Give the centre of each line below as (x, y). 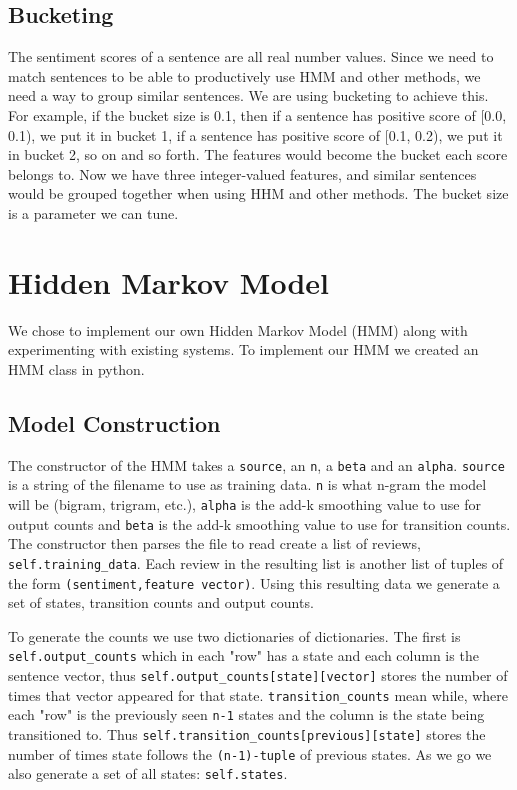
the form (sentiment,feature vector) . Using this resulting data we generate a (254, 582)
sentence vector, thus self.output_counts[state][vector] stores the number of (258, 675)
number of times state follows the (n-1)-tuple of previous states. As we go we (250, 753)
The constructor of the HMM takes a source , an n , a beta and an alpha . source (256, 464)
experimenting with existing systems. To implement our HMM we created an (243, 349)
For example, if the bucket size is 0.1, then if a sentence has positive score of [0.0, (257, 114)
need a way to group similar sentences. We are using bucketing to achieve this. (248, 95)
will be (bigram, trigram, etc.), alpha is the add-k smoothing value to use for (244, 503)
